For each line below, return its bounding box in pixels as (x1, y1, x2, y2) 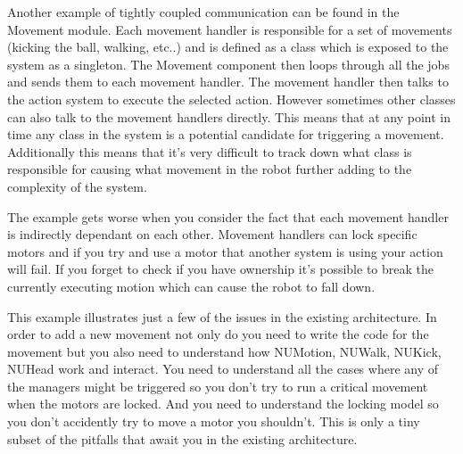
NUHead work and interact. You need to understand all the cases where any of (7, 359, 438, 378)
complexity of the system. (7, 177, 147, 195)
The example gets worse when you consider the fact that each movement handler (7, 207, 449, 226)
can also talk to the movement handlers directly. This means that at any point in (7, 107, 451, 126)
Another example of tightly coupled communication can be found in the (7, 3, 400, 21)
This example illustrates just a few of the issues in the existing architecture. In (7, 307, 437, 326)
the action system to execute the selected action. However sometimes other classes (7, 89, 456, 108)
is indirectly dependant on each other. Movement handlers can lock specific (7, 225, 418, 244)
